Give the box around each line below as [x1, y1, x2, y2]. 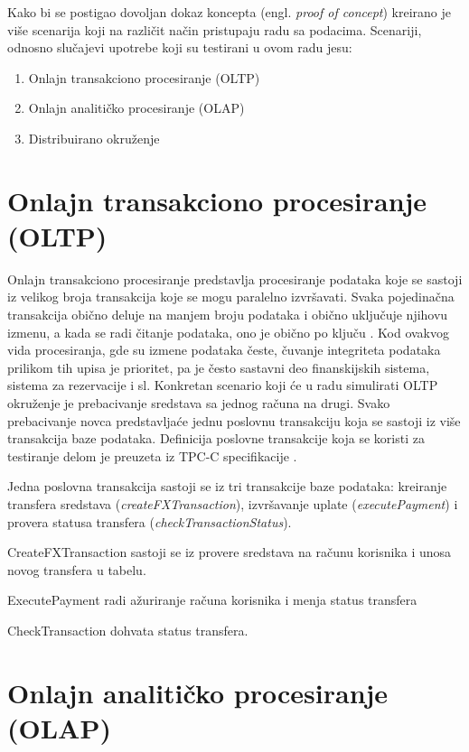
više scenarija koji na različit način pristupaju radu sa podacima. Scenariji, [7, 20, 422, 39]
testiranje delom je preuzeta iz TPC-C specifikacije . [7, 446, 297, 465]
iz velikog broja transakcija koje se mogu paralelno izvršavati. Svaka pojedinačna [7, 287, 455, 306]
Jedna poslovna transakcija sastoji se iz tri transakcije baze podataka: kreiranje [7, 477, 447, 496]
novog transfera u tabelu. [7, 560, 146, 579]
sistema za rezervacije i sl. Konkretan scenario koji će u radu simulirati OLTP [7, 376, 438, 395]
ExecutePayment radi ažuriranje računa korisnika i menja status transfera [7, 590, 417, 609]
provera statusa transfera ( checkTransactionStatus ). [7, 512, 292, 531]
